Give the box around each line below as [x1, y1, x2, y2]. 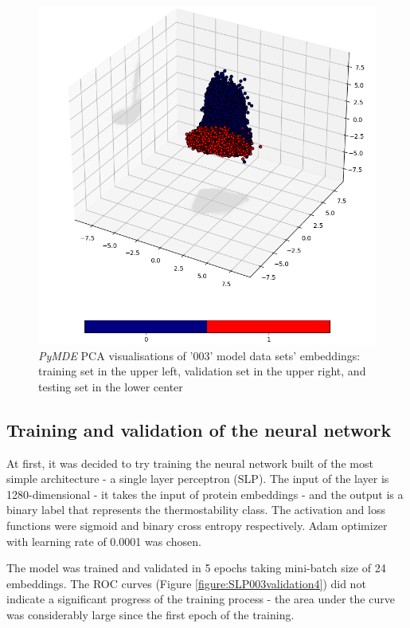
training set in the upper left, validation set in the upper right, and [38, 363, 366, 379]
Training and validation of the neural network [6, 417, 392, 442]
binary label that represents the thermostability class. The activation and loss [6, 501, 385, 518]
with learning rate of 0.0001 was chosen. [6, 532, 201, 549]
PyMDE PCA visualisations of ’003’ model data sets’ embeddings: [38, 347, 361, 363]
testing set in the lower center [38, 378, 183, 394]
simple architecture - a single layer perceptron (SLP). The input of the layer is [6, 470, 389, 487]
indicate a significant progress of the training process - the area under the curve [6, 591, 395, 607]
